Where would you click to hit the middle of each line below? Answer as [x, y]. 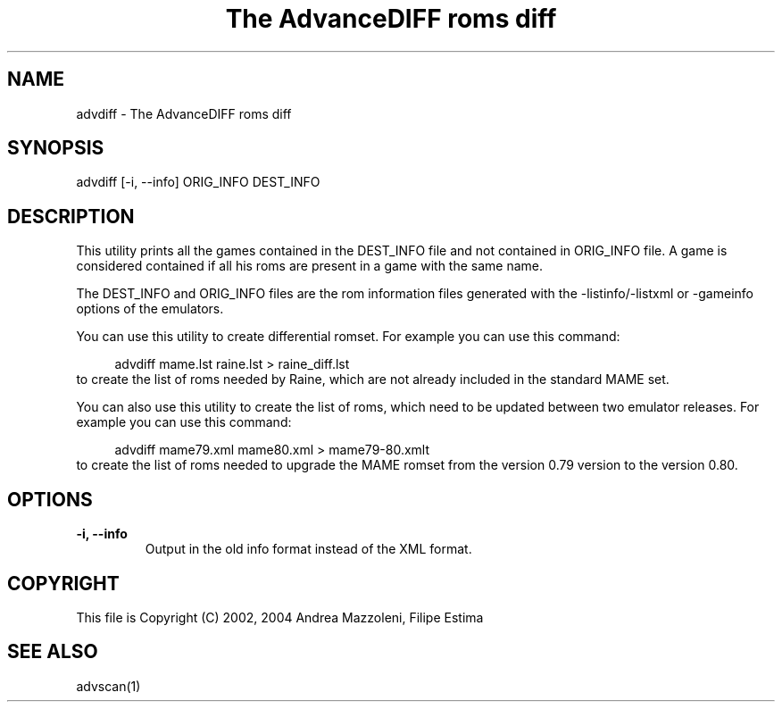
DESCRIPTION [71, 216]
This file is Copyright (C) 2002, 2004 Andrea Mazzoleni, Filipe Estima [280, 617]
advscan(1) [108, 686]
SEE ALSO [53, 652]
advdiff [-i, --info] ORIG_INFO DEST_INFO [198, 182]
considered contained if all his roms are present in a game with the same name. [310, 266]
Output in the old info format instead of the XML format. [308, 549]
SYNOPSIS [56, 148]
